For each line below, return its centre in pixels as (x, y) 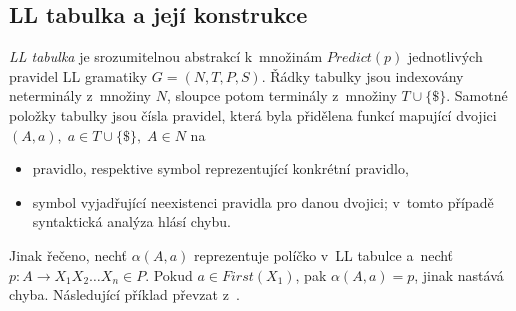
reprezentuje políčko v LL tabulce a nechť (323, 254)
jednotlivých (445, 56)
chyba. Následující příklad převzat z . (124, 294)
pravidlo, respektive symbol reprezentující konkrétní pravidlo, (220, 168)
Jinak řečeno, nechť (68, 254)
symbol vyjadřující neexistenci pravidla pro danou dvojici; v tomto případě (263, 201)
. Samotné (477, 95)
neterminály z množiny (80, 95)
